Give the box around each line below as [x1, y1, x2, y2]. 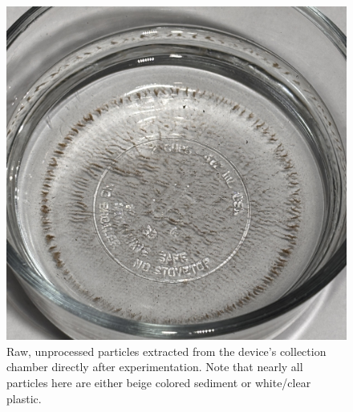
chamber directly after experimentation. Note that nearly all [6, 358, 303, 375]
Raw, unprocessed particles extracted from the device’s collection [6, 342, 327, 359]
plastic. [6, 390, 42, 406]
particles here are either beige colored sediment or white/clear [6, 374, 311, 390]
